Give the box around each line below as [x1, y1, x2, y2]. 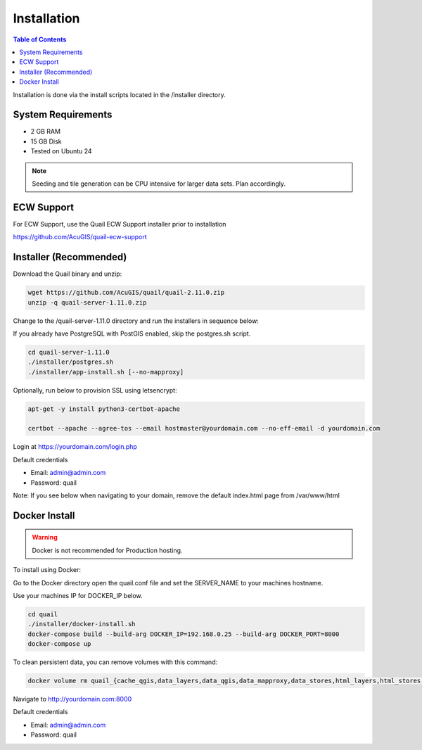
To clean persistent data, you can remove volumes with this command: [13, 658, 218, 666]
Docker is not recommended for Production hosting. [32, 546, 183, 554]
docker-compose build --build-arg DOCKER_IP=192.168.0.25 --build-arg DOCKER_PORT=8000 [27, 630, 340, 638]
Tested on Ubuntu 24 [30, 147, 92, 155]
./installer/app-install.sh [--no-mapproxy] [27, 368, 184, 376]
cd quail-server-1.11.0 [27, 348, 110, 356]
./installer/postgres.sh [27, 358, 114, 366]
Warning [32, 533, 58, 542]
